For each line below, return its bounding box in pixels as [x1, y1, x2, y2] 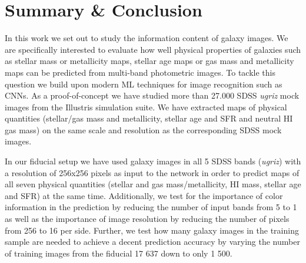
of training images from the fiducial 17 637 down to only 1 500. [5, 247, 232, 259]
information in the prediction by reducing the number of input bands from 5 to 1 [5, 201, 297, 213]
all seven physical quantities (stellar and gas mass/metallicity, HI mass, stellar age [5, 178, 301, 190]
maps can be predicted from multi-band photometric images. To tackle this [5, 66, 275, 78]
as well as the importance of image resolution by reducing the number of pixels [5, 213, 290, 225]
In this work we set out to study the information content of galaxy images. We [5, 32, 288, 44]
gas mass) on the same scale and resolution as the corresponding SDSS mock [5, 123, 282, 136]
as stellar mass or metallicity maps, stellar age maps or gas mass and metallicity [5, 55, 294, 67]
